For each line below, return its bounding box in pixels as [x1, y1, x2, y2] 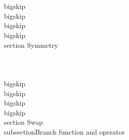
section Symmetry [4, 39, 58, 50]
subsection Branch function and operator [4, 126, 125, 137]
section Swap [4, 117, 43, 127]
